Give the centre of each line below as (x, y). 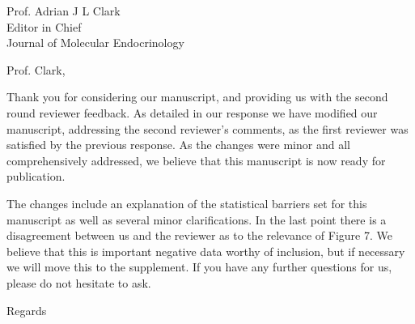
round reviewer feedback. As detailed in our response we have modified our (192, 112)
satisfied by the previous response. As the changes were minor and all (178, 145)
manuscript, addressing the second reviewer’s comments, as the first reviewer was (207, 128)
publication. (36, 176)
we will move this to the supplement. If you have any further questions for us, (199, 267)
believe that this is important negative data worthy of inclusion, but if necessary (206, 251)
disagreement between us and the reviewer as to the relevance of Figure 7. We (199, 235)
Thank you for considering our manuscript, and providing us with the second (197, 97)
